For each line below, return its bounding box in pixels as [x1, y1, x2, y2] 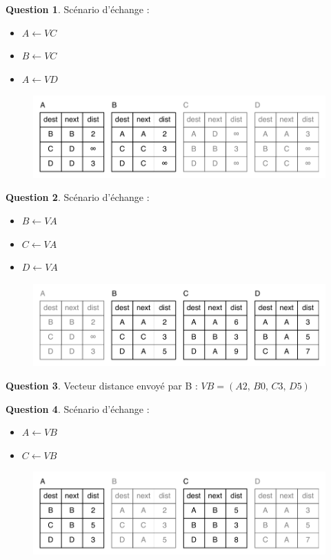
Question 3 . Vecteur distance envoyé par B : [6, 378, 198, 392]
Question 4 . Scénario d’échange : [6, 401, 150, 416]
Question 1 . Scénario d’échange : [6, 2, 150, 16]
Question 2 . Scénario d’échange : [6, 190, 150, 204]
